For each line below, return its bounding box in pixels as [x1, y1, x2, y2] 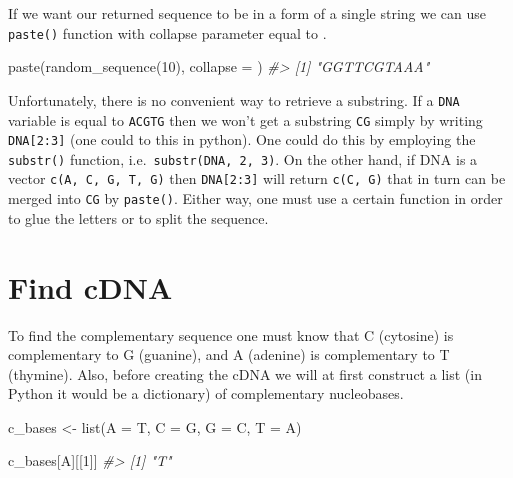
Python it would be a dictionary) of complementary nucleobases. [8, 383, 404, 404]
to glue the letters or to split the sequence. [8, 207, 269, 228]
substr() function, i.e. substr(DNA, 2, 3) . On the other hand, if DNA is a [8, 148, 478, 169]
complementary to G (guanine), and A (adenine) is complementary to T [8, 344, 450, 365]
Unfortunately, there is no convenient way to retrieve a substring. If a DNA [8, 89, 460, 110]
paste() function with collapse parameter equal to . [8, 22, 327, 43]
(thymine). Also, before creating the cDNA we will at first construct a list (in [8, 363, 482, 384]
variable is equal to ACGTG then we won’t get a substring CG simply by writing [8, 109, 483, 130]
